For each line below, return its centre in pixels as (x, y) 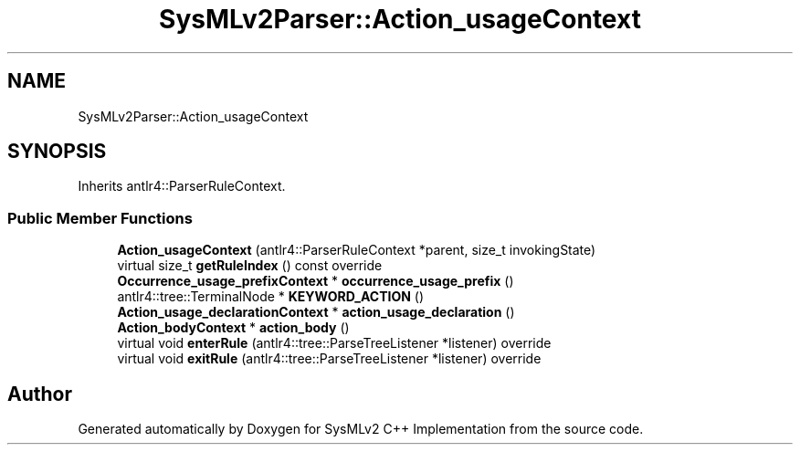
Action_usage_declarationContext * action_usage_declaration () (316, 312)
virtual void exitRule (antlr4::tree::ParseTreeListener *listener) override (329, 359)
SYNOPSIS (57, 152)
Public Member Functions (100, 218)
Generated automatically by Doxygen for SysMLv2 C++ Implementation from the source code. (361, 429)
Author (40, 394)
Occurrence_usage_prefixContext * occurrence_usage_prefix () (316, 281)
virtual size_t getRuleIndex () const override (250, 266)
